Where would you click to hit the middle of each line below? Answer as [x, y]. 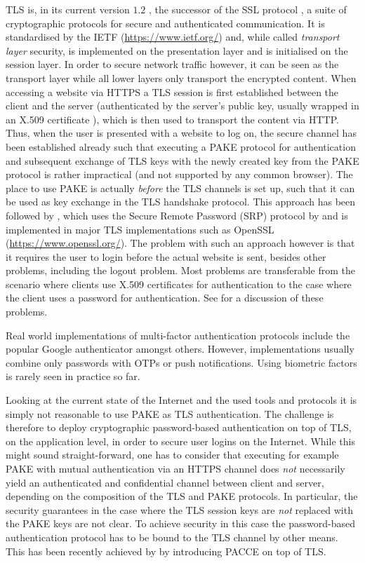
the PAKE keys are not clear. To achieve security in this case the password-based [181, 523]
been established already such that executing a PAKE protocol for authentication [181, 146]
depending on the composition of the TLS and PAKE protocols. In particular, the [182, 496]
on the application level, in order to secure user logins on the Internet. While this [180, 441]
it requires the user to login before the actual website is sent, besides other [166, 256]
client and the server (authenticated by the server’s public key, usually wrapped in [182, 106]
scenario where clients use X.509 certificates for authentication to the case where [179, 284]
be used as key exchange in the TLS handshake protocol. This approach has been [181, 202]
